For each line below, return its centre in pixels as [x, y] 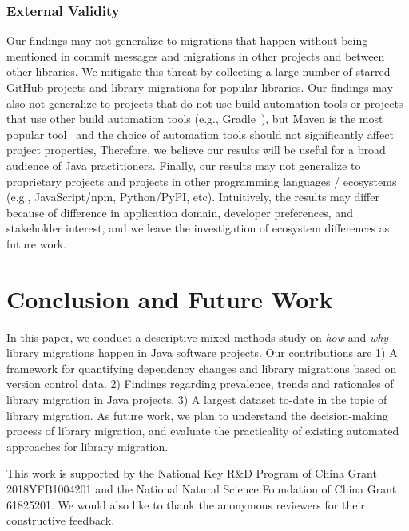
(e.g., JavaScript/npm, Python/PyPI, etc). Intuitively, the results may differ [193, 197]
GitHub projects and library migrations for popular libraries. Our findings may [200, 87]
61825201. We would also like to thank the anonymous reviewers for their [186, 504]
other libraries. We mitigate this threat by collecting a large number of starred [199, 71]
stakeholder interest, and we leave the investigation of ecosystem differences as [198, 228]
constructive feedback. [61, 520]
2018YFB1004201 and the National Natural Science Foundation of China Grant [202, 489]
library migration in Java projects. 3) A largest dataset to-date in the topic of [197, 400]
